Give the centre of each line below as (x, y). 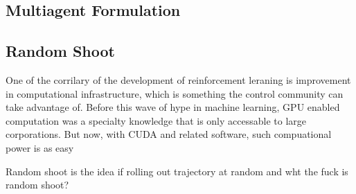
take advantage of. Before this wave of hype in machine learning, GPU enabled (173, 107)
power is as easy (40, 147)
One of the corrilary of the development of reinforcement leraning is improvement (178, 79)
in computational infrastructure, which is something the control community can (175, 93)
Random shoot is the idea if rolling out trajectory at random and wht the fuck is (177, 171)
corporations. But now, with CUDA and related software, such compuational (169, 134)
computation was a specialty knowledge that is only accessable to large (156, 120)
